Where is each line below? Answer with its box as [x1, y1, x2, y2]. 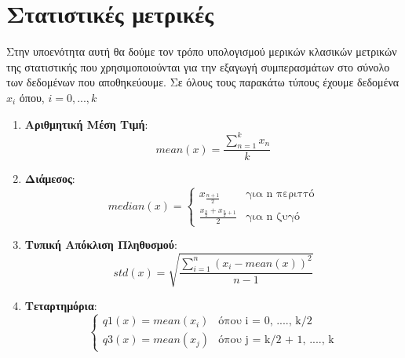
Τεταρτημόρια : [24, 297, 97, 313]
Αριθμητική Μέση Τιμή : [24, 115, 148, 132]
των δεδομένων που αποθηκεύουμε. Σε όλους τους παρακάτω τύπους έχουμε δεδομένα [6, 74, 400, 90]
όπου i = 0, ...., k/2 [218, 316, 312, 327]
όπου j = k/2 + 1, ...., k [218, 334, 334, 346]
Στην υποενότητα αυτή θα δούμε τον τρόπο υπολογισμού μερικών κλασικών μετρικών [6, 43, 397, 60]
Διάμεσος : [24, 170, 75, 187]
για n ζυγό [246, 211, 300, 223]
